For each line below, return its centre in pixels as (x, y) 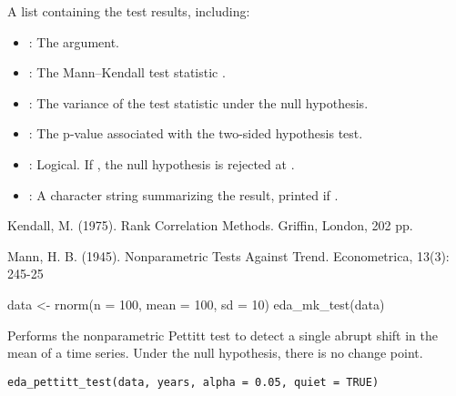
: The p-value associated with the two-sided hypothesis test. (196, 133)
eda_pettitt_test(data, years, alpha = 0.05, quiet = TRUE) (193, 382)
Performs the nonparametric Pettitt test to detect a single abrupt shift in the (223, 335)
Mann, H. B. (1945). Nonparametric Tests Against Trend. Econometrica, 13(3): (228, 255)
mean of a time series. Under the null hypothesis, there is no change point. (215, 353)
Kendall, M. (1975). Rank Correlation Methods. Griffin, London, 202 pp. (210, 225)
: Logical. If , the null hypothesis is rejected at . (162, 163)
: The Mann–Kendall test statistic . (127, 72)
